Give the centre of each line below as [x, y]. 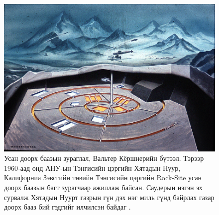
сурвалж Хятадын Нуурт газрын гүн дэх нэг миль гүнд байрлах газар [109, 197]
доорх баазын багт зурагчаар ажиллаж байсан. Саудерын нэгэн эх [103, 187]
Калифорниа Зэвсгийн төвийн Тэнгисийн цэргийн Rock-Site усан [103, 178]
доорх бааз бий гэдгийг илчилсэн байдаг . [67, 207]
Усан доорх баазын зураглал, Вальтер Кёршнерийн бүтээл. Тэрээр [104, 158]
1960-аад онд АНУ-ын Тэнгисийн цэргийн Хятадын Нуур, [92, 168]
